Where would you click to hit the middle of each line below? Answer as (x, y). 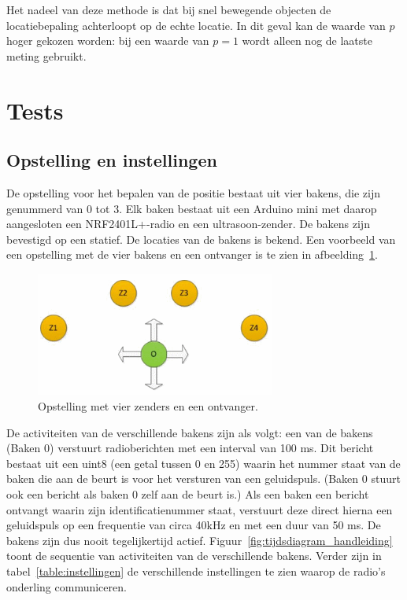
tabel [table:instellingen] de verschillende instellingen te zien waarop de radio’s (196, 571)
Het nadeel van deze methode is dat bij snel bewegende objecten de (169, 9)
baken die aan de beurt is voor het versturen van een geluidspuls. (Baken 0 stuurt (203, 479)
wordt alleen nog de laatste (307, 40)
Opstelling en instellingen (112, 160)
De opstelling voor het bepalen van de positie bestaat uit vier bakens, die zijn (194, 192)
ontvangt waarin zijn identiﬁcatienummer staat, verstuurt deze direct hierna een (200, 509)
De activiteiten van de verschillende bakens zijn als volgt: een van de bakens (190, 432)
